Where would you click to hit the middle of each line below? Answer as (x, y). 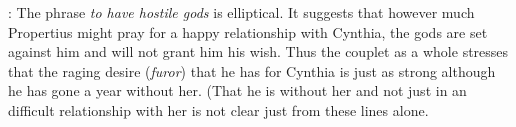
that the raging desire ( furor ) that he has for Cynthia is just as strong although (252, 70)
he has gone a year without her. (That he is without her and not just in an (237, 90)
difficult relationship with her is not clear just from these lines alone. (218, 109)
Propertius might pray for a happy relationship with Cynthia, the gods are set (248, 31)
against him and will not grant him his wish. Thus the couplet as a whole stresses (258, 51)
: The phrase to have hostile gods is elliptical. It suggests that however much (241, 12)
